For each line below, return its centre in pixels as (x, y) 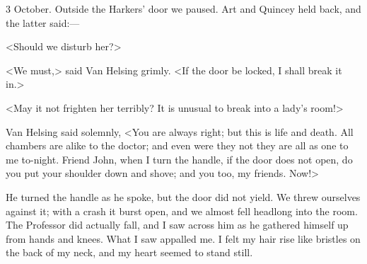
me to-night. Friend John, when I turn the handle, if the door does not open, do (179, 159)
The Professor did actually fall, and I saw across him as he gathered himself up (177, 225)
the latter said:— (43, 22)
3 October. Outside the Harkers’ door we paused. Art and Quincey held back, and (183, 8)
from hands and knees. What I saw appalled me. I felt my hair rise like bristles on (183, 238)
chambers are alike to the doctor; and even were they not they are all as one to (177, 145)
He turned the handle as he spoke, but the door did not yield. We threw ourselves (183, 196)
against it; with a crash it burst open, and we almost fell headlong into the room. (182, 211)
